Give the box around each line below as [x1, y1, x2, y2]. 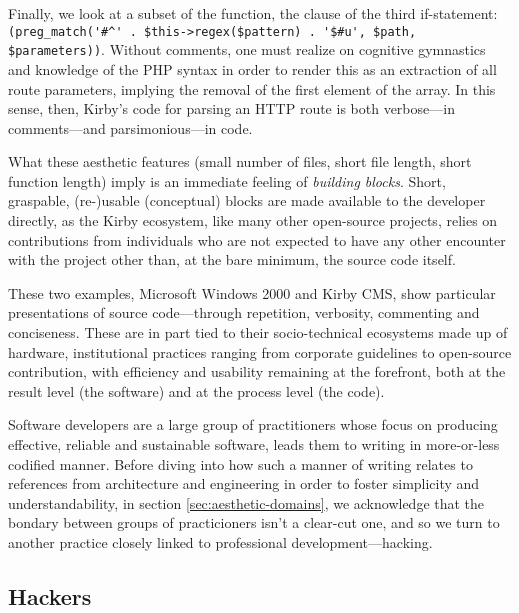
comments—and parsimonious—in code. [8, 117, 253, 138]
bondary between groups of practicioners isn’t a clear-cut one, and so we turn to [8, 512, 500, 533]
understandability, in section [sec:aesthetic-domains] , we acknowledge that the [8, 492, 485, 513]
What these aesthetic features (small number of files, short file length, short [8, 151, 472, 172]
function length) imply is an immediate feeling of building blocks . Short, [8, 170, 446, 191]
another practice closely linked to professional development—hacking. [8, 531, 433, 552]
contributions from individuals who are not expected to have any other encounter [8, 229, 506, 250]
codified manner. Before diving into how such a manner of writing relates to [8, 453, 473, 474]
